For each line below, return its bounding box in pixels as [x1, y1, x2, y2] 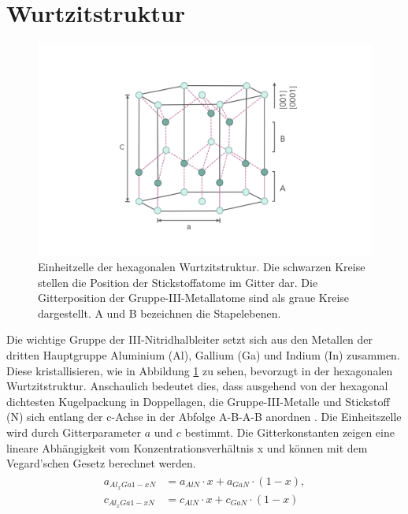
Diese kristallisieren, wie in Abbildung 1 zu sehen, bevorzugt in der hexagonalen [6, 362, 393, 378]
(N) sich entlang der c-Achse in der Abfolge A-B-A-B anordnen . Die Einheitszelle [6, 408, 402, 425]
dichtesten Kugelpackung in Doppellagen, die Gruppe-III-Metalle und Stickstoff [6, 393, 390, 409]
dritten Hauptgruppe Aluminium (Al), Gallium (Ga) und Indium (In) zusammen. [6, 347, 400, 363]
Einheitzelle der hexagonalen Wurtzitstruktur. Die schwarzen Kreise [38, 259, 365, 275]
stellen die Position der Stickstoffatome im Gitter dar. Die [38, 274, 318, 290]
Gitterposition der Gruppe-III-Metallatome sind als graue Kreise [38, 289, 350, 306]
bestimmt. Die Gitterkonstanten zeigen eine [184, 424, 395, 441]
